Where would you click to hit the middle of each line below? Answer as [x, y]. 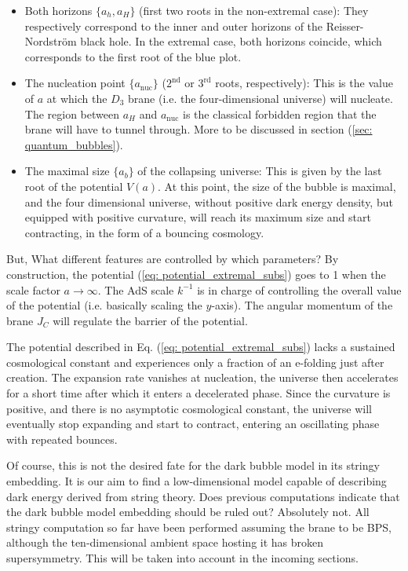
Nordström [51, 41]
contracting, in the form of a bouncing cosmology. [144, 232]
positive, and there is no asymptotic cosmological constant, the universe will [189, 408]
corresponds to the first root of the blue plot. [133, 56]
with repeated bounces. [62, 439]
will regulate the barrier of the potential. [150, 320]
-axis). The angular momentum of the [302, 305]
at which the [77, 98]
